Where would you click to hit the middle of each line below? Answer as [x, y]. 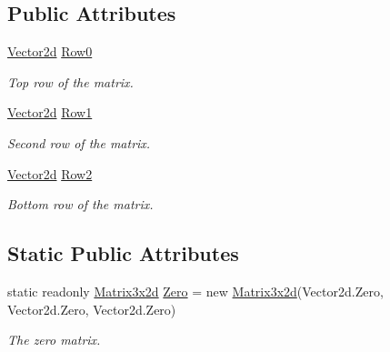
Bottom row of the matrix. [80, 204]
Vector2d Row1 [50, 112]
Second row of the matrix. [79, 142]
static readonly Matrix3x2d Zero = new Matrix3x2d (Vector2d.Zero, [195, 291]
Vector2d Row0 [50, 51]
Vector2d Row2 [50, 173]
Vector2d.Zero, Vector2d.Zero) [92, 309]
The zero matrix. [54, 340]
